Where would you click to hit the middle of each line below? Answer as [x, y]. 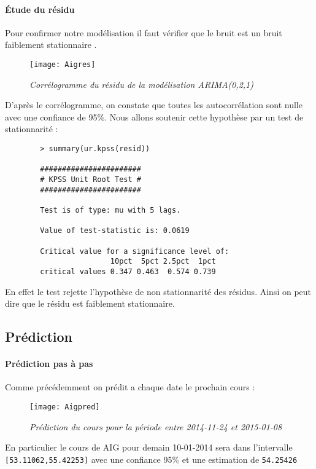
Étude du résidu [40, 9]
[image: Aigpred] [65, 407]
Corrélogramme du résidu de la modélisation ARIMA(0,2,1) [141, 84]
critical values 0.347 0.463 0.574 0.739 [128, 271]
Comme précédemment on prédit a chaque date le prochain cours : [130, 387]
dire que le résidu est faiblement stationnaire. [90, 303]
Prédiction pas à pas [49, 364]
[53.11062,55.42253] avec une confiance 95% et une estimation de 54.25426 [151, 459]
